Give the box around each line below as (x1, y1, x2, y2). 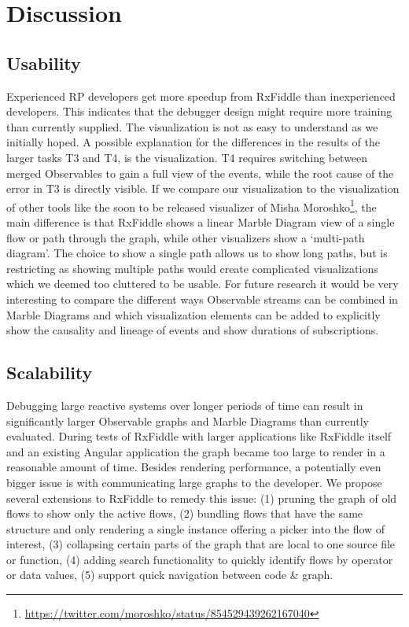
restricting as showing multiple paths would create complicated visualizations (6, 260, 378, 276)
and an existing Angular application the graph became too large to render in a (6, 443, 385, 459)
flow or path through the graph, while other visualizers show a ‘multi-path (6, 229, 365, 245)
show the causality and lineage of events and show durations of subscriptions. (6, 322, 379, 338)
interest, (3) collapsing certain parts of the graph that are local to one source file (6, 536, 396, 552)
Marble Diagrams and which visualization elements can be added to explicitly (6, 306, 381, 323)
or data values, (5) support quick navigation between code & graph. (6, 566, 333, 583)
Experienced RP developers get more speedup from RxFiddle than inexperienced (6, 87, 396, 104)
